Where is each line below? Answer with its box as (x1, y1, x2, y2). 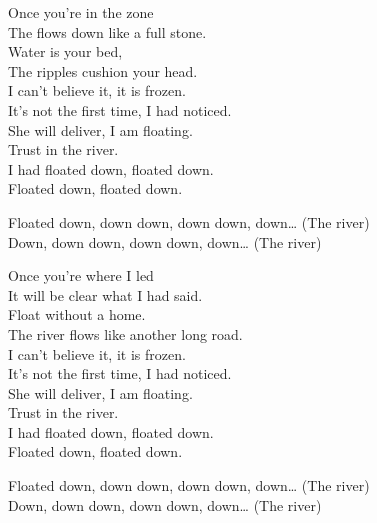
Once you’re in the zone (8, 2, 154, 22)
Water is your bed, (8, 41, 123, 62)
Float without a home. (8, 304, 146, 325)
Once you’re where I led (8, 265, 154, 286)
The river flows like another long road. (8, 323, 243, 344)
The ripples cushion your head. (8, 60, 198, 81)
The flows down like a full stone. (8, 21, 207, 42)
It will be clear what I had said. (8, 284, 203, 305)
